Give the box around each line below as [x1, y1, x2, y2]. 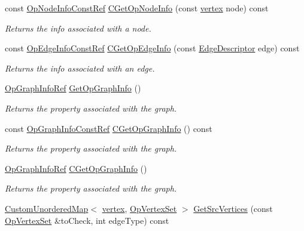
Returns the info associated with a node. [5, 21, 151, 34]
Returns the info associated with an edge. [5, 61, 155, 74]
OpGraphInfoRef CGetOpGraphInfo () [5, 162, 147, 174]
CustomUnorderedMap [5, 202, 89, 214]
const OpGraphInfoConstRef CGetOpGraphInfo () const [5, 122, 212, 134]
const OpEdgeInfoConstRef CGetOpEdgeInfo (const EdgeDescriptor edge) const [5, 42, 300, 54]
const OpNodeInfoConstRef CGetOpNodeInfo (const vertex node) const [5, 2, 269, 14]
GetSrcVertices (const [193, 202, 273, 214]
